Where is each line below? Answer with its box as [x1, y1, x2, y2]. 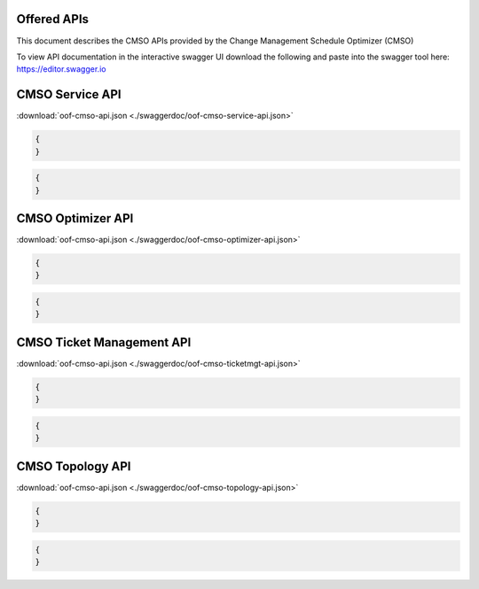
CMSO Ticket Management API [16, 335, 192, 350]
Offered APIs [16, 12, 89, 27]
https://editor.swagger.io [16, 64, 106, 74]
